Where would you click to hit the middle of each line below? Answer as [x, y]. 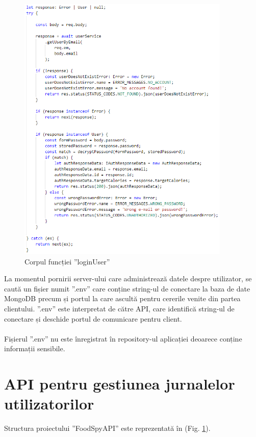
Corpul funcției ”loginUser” [67, 261]
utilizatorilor [49, 404]
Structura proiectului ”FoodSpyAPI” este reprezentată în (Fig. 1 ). [107, 428]
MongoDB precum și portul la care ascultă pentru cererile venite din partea [122, 298]
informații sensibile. [35, 348]
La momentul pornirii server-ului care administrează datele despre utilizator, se [128, 278]
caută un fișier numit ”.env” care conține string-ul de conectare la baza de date [127, 288]
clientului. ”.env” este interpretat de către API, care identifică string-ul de [119, 308]
